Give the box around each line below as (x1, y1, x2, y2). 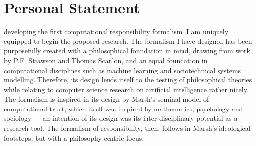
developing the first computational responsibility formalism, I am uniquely (4, 26, 229, 36)
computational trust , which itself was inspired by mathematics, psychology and (4, 103, 243, 113)
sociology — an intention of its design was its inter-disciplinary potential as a (4, 113, 238, 123)
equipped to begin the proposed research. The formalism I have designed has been (4, 36, 252, 46)
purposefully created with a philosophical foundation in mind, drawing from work (4, 45, 250, 56)
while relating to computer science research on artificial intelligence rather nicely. (4, 84, 249, 94)
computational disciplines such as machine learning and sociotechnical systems (4, 65, 241, 75)
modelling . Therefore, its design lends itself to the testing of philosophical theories (4, 74, 252, 85)
